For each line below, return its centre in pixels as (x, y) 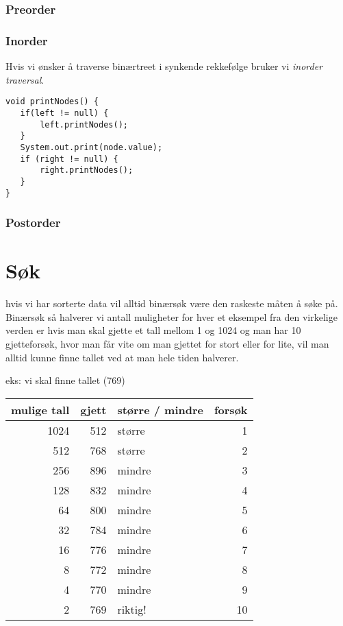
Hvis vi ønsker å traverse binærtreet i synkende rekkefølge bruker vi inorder (164, 66)
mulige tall (40, 409)
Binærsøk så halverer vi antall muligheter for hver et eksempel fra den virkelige (171, 316)
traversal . (25, 79)
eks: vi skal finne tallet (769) (65, 380)
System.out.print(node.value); (91, 147)
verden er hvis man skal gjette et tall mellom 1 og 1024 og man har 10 (153, 330)
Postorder (33, 222)
